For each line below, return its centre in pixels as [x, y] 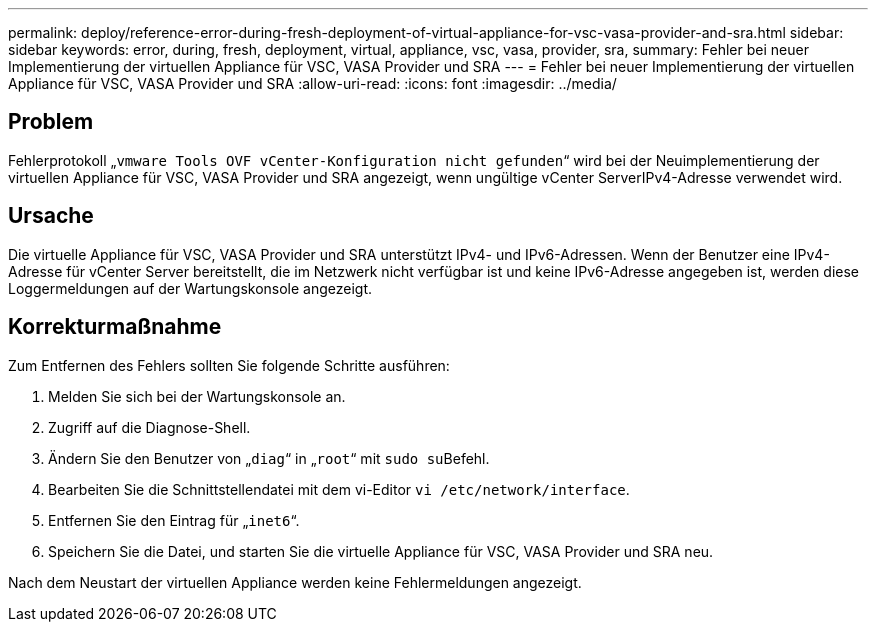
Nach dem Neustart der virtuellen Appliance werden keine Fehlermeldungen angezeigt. [295, 582]
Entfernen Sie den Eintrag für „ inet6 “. [174, 520]
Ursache [51, 216]
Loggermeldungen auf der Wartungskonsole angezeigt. [190, 288]
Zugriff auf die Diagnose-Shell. [149, 427]
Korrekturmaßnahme [115, 327]
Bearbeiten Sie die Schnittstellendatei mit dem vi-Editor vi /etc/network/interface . [339, 489]
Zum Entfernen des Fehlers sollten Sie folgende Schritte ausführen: [229, 365]
